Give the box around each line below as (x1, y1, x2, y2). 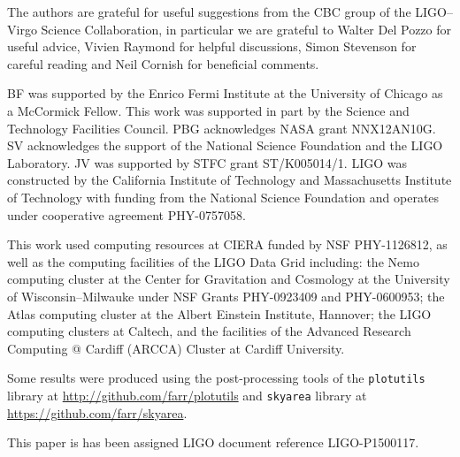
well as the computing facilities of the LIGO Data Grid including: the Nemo (7, 252, 419, 270)
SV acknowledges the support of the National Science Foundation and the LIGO (7, 136, 443, 155)
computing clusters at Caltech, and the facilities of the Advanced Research (7, 322, 411, 340)
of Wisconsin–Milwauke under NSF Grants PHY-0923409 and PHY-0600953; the (7, 286, 445, 305)
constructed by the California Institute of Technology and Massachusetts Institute (7, 171, 452, 189)
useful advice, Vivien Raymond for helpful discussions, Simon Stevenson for (7, 37, 417, 56)
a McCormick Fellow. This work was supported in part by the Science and (7, 101, 410, 119)
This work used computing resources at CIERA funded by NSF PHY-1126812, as (7, 235, 448, 254)
